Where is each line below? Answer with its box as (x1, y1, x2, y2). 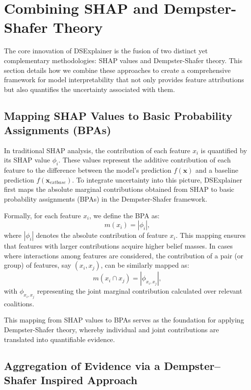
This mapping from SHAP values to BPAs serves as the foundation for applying (4, 315, 244, 325)
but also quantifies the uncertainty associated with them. (4, 84, 175, 94)
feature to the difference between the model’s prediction (4, 165, 172, 175)
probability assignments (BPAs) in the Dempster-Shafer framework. (4, 194, 207, 204)
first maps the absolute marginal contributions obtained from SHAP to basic (4, 184, 234, 194)
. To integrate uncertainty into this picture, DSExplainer (72, 174, 242, 184)
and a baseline (195, 165, 238, 175)
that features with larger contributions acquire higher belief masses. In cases (4, 241, 233, 251)
